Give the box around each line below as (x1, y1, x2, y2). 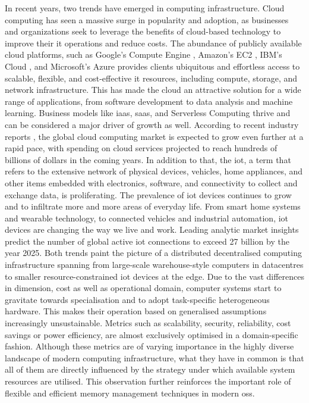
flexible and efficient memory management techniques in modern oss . (5, 386, 255, 399)
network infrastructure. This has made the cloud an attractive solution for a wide (5, 83, 301, 96)
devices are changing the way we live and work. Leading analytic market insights (5, 223, 299, 236)
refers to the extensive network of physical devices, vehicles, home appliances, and (5, 165, 303, 177)
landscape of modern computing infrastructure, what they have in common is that (5, 351, 304, 364)
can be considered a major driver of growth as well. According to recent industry (5, 118, 299, 130)
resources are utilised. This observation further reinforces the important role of (5, 375, 291, 387)
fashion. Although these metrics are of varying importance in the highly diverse (5, 340, 294, 352)
